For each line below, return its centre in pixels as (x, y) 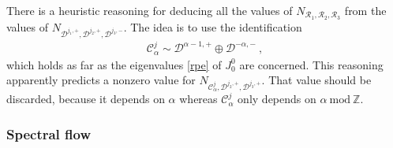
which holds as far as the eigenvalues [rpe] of (114, 64)
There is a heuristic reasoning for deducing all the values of (150, 10)
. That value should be (316, 80)
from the (365, 10)
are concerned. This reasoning (311, 64)
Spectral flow (49, 133)
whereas (198, 99)
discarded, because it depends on (86, 99)
